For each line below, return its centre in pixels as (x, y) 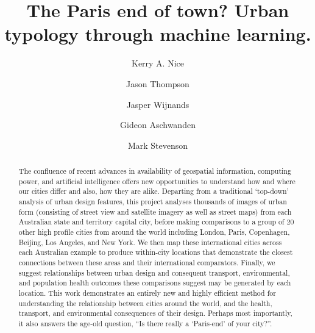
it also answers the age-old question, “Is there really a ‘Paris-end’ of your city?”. (145, 323)
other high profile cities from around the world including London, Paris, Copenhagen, (154, 232)
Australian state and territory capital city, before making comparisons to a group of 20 (156, 222)
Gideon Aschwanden (158, 125)
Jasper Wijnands (158, 104)
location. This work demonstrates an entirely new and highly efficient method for (147, 292)
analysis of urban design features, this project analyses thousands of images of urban (153, 202)
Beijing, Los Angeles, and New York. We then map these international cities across (150, 242)
